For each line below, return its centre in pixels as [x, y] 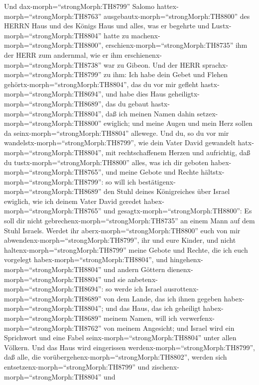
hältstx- [213, 172]
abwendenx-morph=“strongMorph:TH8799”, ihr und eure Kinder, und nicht [120, 240]
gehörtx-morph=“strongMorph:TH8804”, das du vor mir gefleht [101, 84]
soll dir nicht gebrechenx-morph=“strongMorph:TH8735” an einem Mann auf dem [129, 221]
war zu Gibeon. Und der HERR [152, 64]
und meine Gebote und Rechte [152, 172]
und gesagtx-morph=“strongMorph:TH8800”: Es [178, 211]
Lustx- [221, 26]
